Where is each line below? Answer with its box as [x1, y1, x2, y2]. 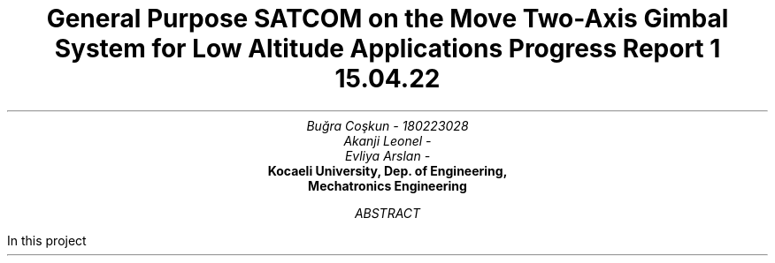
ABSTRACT [354, 205, 421, 221]
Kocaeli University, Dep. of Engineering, [267, 162, 508, 178]
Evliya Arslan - [344, 147, 431, 163]
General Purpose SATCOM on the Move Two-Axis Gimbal [46, 4, 729, 34]
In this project [7, 232, 87, 248]
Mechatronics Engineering [308, 177, 467, 193]
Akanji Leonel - [343, 132, 432, 148]
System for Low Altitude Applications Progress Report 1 [54, 34, 721, 64]
